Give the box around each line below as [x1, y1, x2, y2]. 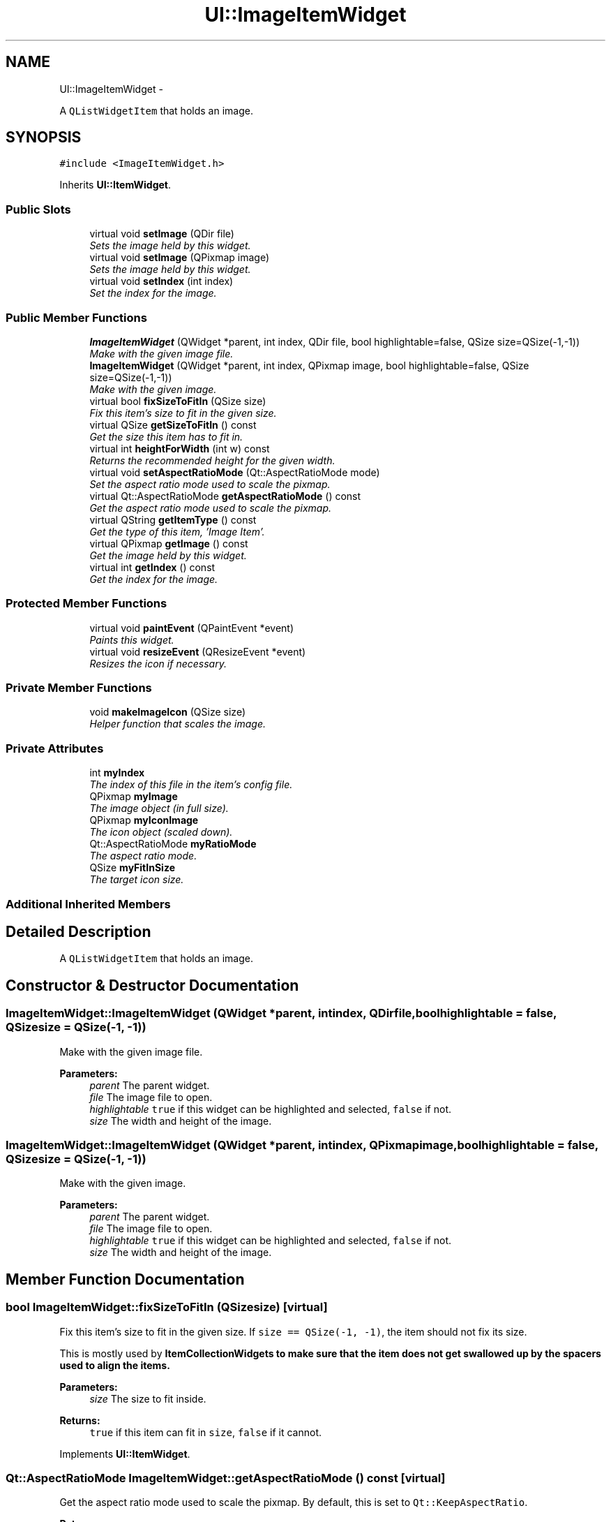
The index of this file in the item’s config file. [89, 778, 293, 791]
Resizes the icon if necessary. [89, 657, 227, 670]
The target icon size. [89, 873, 184, 886]
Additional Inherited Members [6, 896, 171, 911]
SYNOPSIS [6, 128, 82, 147]
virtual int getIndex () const [89, 561, 216, 573]
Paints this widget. [89, 633, 174, 646]
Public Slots [6, 202, 71, 216]
